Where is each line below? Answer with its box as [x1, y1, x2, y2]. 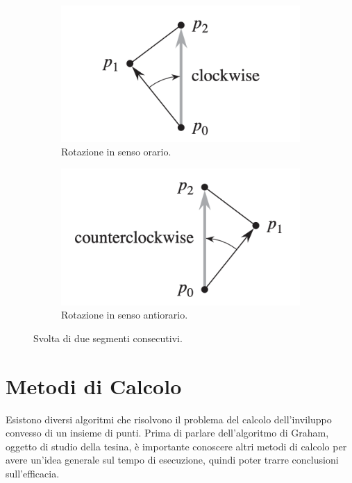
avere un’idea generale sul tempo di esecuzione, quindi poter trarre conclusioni [6, 452, 339, 467]
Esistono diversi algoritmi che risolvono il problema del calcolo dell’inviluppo [6, 412, 332, 426]
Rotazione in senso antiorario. [61, 307, 188, 322]
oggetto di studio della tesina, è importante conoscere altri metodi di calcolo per [6, 439, 347, 453]
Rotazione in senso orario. [61, 144, 171, 159]
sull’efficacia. [6, 466, 60, 481]
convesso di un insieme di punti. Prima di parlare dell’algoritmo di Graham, [6, 425, 329, 440]
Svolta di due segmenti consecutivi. [33, 330, 183, 345]
